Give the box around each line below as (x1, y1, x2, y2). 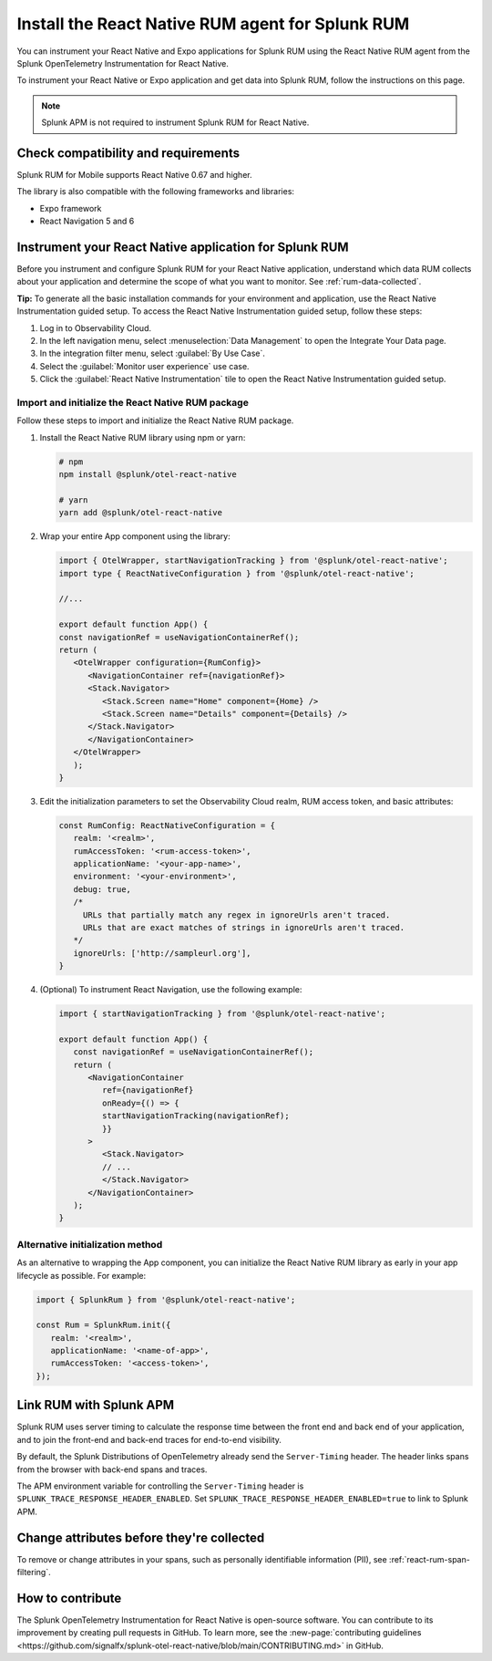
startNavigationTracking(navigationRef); (101, 1111, 291, 1121)
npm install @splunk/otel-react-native (58, 470, 237, 480)
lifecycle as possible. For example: (16, 1270, 147, 1281)
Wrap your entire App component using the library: (39, 531, 231, 542)
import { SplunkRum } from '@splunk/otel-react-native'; (36, 1294, 296, 1304)
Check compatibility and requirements (16, 145, 241, 161)
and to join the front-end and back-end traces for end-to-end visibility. (16, 1434, 282, 1445)
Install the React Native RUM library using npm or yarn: (39, 431, 246, 442)
